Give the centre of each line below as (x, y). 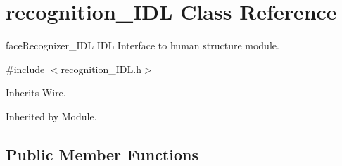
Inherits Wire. (36, 92)
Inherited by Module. (51, 116)
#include (25, 69)
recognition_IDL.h (101, 69)
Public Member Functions (102, 154)
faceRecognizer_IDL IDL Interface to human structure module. (142, 45)
